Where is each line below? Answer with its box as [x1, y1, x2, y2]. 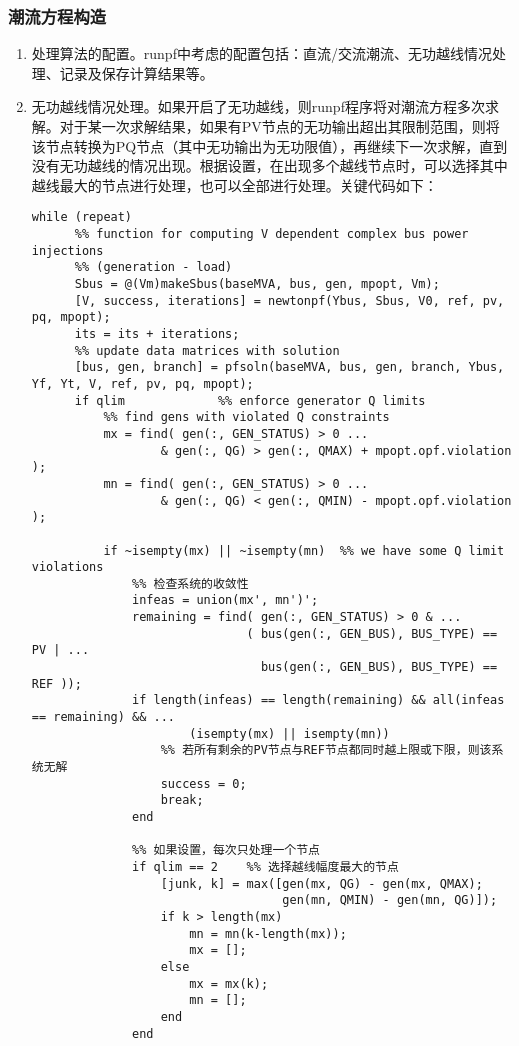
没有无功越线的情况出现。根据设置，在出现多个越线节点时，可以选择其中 [31, 155, 508, 176]
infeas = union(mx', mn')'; [132, 593, 319, 608]
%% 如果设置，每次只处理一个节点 [132, 843, 320, 858]
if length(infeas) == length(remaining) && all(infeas [132, 693, 505, 708]
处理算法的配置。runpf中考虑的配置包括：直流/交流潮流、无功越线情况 [31, 43, 492, 64]
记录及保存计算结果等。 [59, 62, 214, 83]
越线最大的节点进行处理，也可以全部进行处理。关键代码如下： [31, 174, 438, 195]
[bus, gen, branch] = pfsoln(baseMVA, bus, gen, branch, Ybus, [74, 360, 505, 375]
